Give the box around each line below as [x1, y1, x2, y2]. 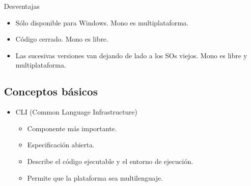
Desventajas [4, 1, 40, 11]
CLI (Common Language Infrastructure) [15, 107, 138, 117]
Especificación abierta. [27, 139, 95, 150]
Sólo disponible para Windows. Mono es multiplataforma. [15, 17, 189, 27]
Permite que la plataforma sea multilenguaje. [27, 172, 163, 183]
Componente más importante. [27, 123, 117, 133]
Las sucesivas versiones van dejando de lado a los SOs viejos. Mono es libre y [15, 50, 247, 60]
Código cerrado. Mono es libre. [15, 34, 109, 44]
